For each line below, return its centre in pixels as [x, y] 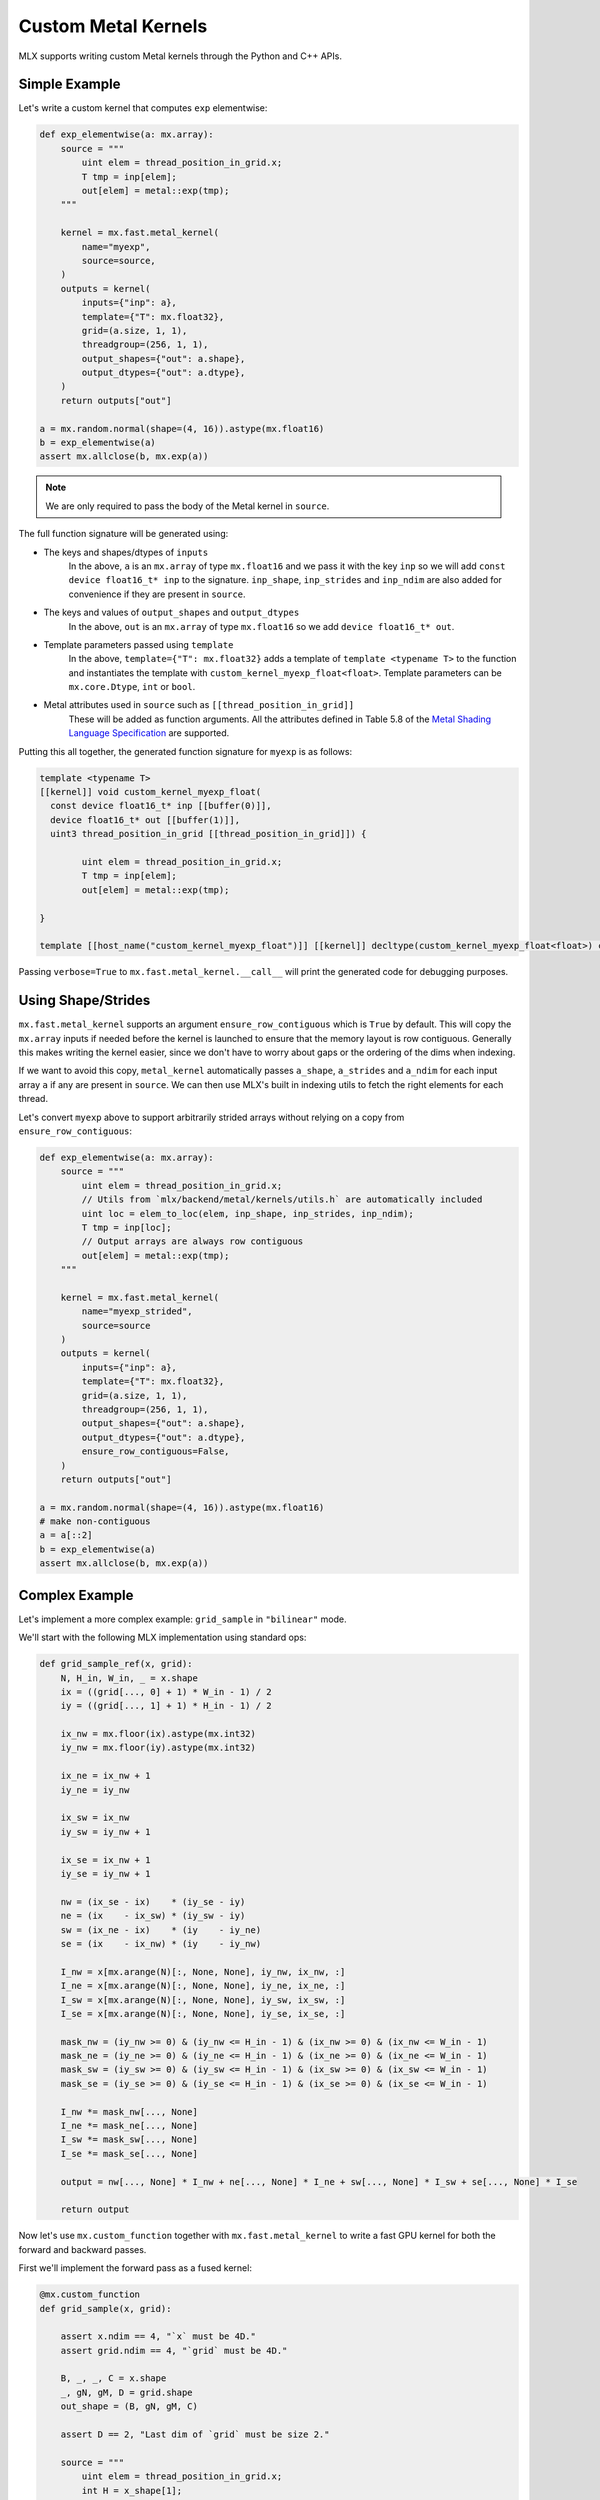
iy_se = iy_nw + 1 [105, 1873]
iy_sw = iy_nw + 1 [105, 1831]
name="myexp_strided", [137, 1311]
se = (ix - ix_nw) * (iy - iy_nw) [161, 1943]
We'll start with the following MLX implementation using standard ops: [162, 1637]
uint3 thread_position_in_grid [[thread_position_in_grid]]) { [208, 834]
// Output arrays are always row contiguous [192, 1241]
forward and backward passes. [82, 2249]
